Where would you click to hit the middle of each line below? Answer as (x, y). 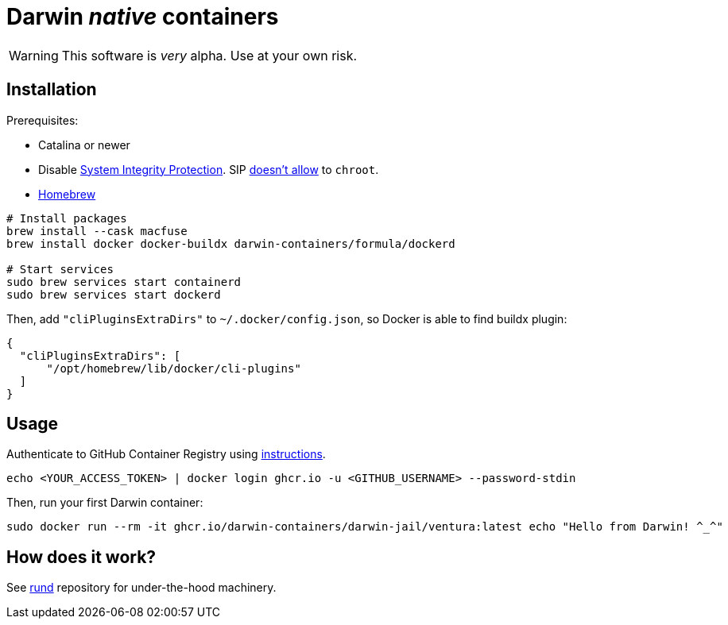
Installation (52, 90)
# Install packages (67, 218)
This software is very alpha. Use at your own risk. (209, 55)
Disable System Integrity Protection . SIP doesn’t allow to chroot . (209, 169)
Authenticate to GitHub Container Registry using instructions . (166, 454)
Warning (34, 55)
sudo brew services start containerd (124, 282)
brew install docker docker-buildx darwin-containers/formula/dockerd (231, 243)
